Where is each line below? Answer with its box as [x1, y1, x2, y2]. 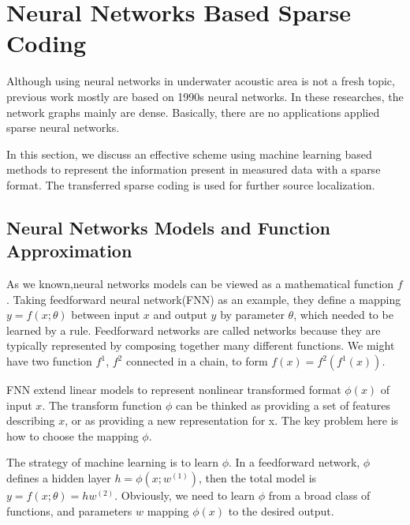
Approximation [6, 238, 132, 263]
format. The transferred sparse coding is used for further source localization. [6, 176, 375, 193]
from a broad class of [268, 487, 371, 503]
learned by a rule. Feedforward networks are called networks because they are [6, 321, 381, 338]
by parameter [220, 306, 285, 323]
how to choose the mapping [6, 427, 139, 444]
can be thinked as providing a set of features [175, 396, 391, 413]
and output [153, 306, 207, 323]
